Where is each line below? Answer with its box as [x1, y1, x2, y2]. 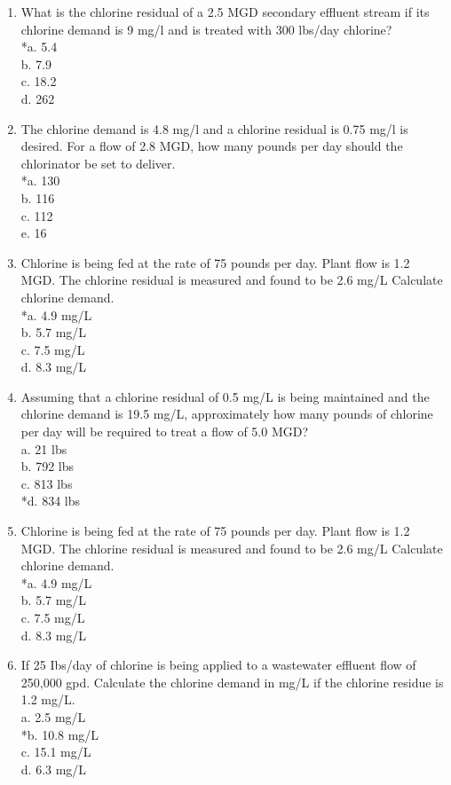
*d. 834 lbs [20, 491, 80, 510]
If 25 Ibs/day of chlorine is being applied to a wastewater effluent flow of [20, 655, 416, 674]
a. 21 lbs [20, 439, 67, 458]
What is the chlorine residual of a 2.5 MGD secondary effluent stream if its [20, 3, 430, 20]
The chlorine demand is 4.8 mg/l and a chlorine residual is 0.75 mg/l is [20, 119, 408, 137]
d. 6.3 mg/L [20, 759, 87, 778]
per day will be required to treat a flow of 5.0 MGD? [20, 422, 309, 441]
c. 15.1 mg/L [20, 742, 91, 761]
